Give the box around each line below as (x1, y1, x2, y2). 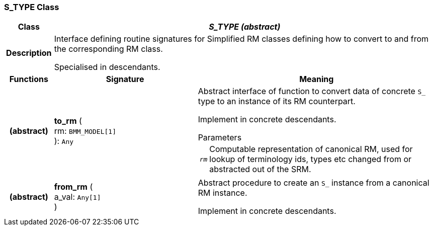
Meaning (299, 74, 334, 85)
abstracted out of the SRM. (209, 164, 311, 175)
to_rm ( (54, 116, 82, 126)
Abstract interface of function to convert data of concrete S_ (198, 86, 426, 97)
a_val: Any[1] (54, 192, 101, 202)
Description (6, 48, 52, 58)
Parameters (198, 132, 242, 143)
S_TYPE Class (4, 2, 59, 12)
